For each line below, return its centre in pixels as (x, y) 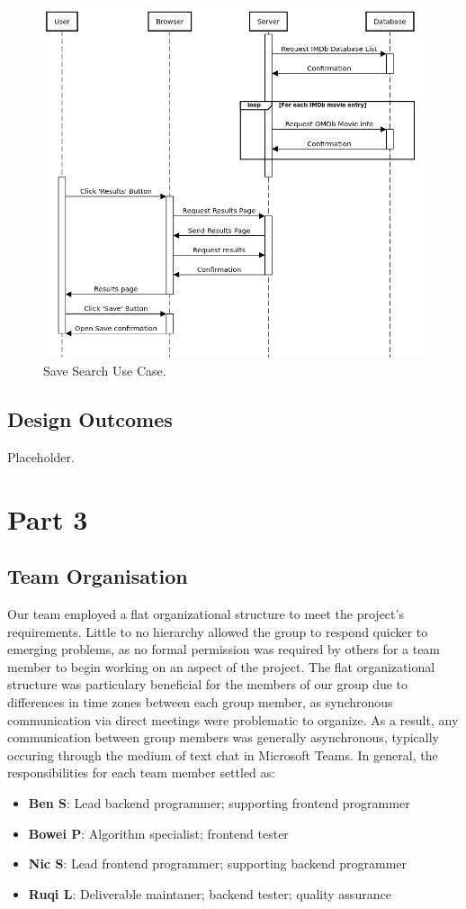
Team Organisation (98, 576)
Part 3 (48, 518)
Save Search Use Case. (105, 371)
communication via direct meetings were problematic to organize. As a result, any (233, 719)
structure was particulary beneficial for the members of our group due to (208, 684)
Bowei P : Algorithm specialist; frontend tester (158, 833)
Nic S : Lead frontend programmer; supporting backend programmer (218, 864)
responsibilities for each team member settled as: (141, 773)
